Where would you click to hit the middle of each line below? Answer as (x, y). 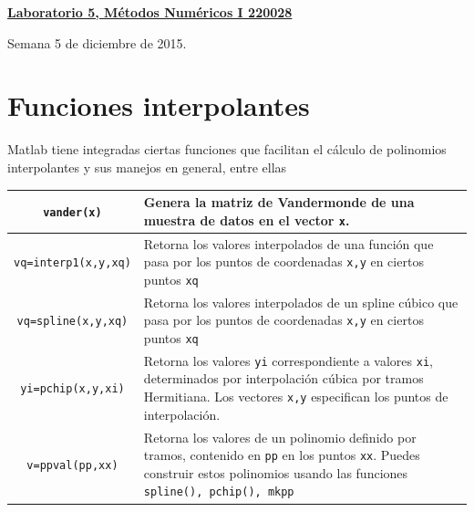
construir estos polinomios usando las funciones (276, 472)
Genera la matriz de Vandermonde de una (279, 202)
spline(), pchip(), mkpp (219, 492)
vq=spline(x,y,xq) (72, 322)
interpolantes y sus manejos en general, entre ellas (147, 167)
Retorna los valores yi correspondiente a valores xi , (288, 360)
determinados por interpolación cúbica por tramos (283, 378)
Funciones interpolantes (159, 105)
